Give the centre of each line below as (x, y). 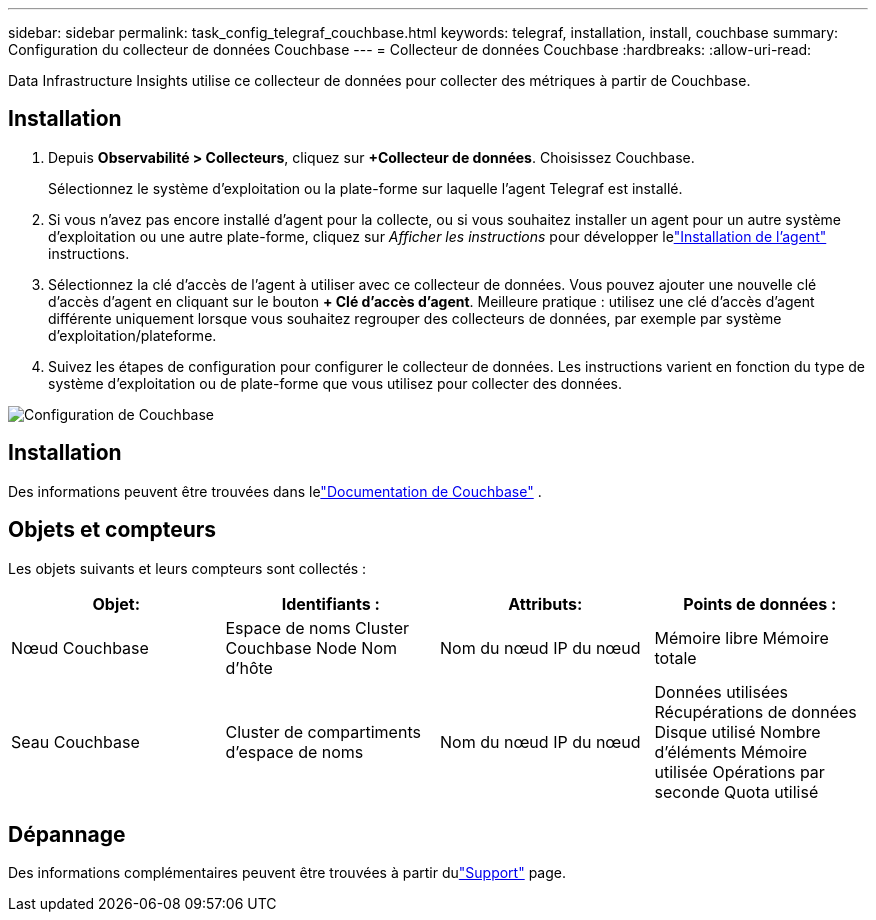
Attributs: (545, 603)
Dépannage (67, 834)
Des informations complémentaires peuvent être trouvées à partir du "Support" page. (287, 873)
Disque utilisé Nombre (737, 731)
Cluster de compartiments (323, 731)
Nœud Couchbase (80, 647)
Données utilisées (721, 691)
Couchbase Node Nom (311, 647)
